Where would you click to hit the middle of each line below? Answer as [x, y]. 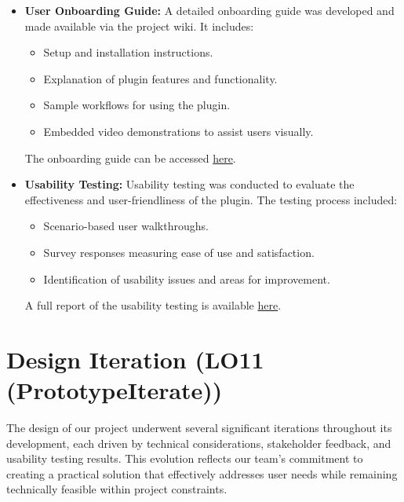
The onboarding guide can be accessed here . [130, 158]
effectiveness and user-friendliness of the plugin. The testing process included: [211, 199]
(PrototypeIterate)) [115, 390]
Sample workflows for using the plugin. [137, 105]
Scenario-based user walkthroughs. [126, 226]
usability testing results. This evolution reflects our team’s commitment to [185, 458]
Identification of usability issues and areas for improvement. [187, 278]
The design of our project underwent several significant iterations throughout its [199, 428]
